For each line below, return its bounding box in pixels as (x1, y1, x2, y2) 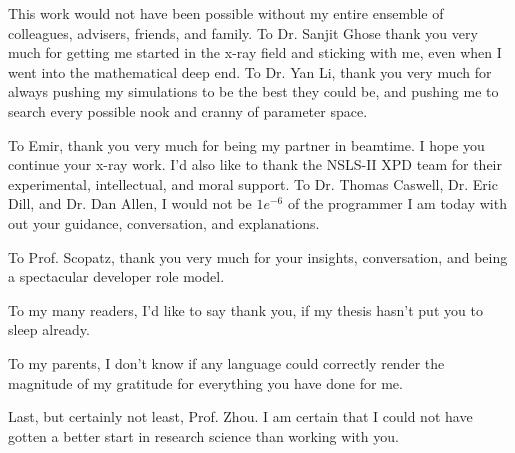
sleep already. (8, 319, 90, 340)
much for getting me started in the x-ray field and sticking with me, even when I (8, 42, 502, 63)
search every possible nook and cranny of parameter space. (8, 100, 368, 121)
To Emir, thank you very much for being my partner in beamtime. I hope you (8, 134, 485, 155)
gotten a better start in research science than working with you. (8, 425, 399, 446)
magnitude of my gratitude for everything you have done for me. (8, 372, 403, 393)
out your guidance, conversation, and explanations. (8, 212, 320, 233)
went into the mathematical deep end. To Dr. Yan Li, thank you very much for (8, 61, 492, 82)
